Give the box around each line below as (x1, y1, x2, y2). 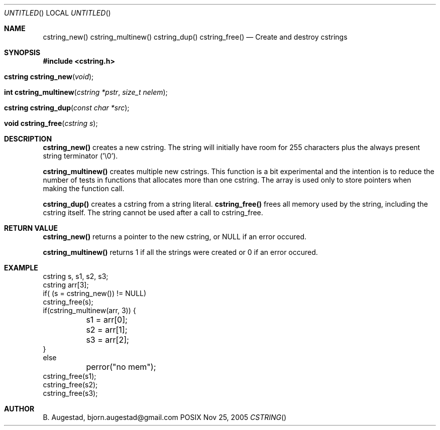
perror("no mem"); (86, 362, 156, 372)
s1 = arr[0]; (86, 315, 128, 325)
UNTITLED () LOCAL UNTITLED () (4, 9, 111, 17)
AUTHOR (4, 404, 35, 413)
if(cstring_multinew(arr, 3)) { (43, 306, 136, 315)
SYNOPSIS (4, 48, 41, 57)
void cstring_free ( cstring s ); (4, 119, 98, 127)
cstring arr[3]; (43, 280, 89, 289)
